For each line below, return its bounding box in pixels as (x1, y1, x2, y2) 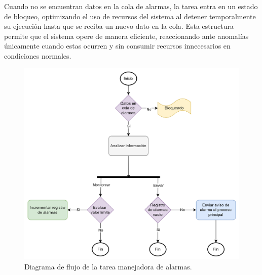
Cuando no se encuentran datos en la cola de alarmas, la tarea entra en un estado (4, 1, 258, 11)
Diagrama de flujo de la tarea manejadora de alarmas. (24, 261, 192, 272)
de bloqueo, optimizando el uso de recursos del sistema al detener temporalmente (4, 11, 256, 21)
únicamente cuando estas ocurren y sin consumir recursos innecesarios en (4, 40, 231, 51)
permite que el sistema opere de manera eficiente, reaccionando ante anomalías (4, 30, 249, 41)
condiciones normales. (4, 50, 71, 61)
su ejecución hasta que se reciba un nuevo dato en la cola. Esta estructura (4, 21, 234, 31)
